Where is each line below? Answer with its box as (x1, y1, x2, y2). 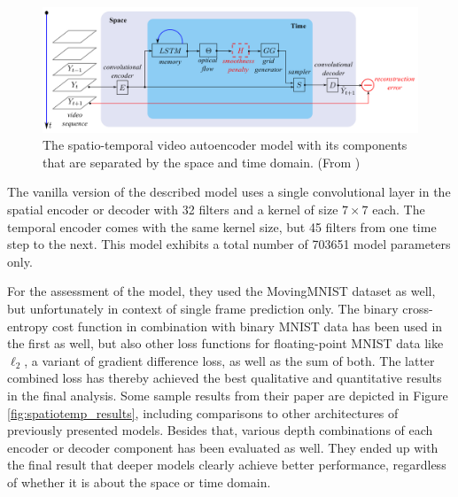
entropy (7, 316, 49, 335)
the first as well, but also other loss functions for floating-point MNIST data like (7, 334, 444, 353)
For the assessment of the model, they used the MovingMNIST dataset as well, (7, 282, 436, 300)
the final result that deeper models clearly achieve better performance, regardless (7, 455, 446, 474)
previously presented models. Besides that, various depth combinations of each (7, 421, 433, 439)
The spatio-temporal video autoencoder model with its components (43, 136, 408, 154)
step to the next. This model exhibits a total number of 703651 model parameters (7, 235, 451, 253)
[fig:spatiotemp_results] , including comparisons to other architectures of (7, 403, 399, 422)
